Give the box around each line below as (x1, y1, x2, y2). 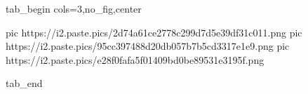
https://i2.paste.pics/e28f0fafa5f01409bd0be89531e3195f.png (6, 52, 265, 67)
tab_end (6, 76, 43, 90)
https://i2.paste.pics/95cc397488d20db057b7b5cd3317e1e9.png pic (6, 39, 290, 53)
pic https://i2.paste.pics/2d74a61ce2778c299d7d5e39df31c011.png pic (6, 25, 302, 39)
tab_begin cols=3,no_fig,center (6, 1, 142, 15)
